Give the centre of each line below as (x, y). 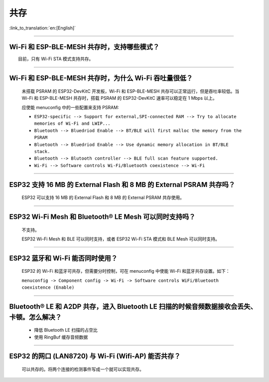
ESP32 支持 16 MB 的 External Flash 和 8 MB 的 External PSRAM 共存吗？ (122, 185)
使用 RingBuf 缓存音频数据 (61, 337)
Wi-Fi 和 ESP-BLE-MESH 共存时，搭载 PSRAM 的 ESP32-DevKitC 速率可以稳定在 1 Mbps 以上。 (120, 98)
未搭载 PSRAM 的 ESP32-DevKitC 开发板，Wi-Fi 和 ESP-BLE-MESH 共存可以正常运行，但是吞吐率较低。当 (131, 91)
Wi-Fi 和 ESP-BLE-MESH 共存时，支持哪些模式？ (84, 47)
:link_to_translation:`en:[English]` (43, 28)
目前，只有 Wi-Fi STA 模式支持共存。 (56, 59)
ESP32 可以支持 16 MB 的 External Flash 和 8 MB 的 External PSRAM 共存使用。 (103, 197)
